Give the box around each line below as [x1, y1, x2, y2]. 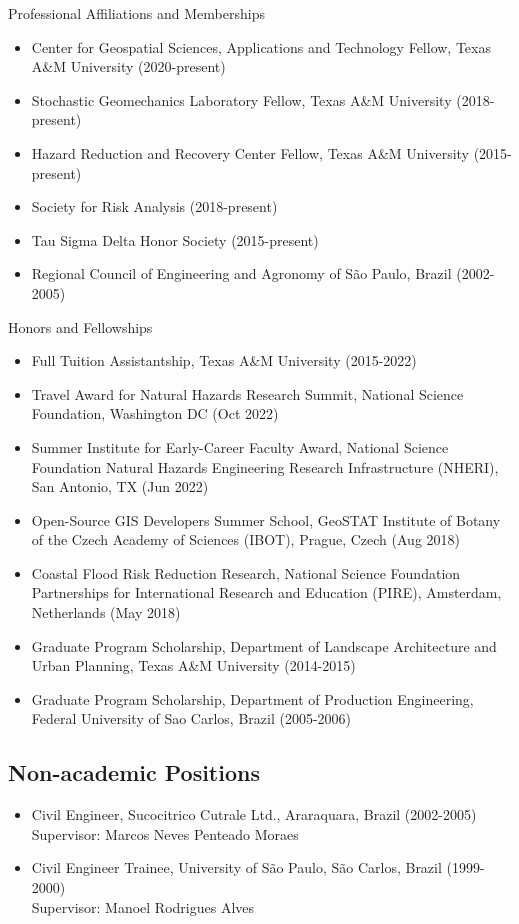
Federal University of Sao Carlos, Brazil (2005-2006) [31, 708, 351, 729]
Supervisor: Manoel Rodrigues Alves [31, 896, 255, 917]
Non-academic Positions [8, 757, 260, 788]
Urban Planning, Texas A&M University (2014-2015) [31, 655, 356, 676]
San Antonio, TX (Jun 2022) [31, 476, 209, 497]
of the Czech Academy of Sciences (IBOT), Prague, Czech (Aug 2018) [31, 529, 460, 550]
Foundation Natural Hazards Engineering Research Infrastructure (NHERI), [31, 456, 499, 477]
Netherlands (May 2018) [31, 602, 181, 623]
